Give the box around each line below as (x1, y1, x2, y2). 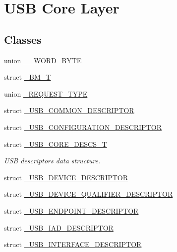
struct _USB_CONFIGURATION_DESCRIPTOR (4, 122, 162, 132)
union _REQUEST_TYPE (4, 88, 88, 99)
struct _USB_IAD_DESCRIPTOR (4, 222, 114, 233)
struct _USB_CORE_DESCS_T (4, 138, 107, 149)
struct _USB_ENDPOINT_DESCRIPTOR (4, 205, 139, 216)
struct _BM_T (4, 72, 51, 82)
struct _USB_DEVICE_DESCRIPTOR (4, 172, 128, 182)
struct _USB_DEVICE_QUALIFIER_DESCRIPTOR (4, 189, 173, 199)
